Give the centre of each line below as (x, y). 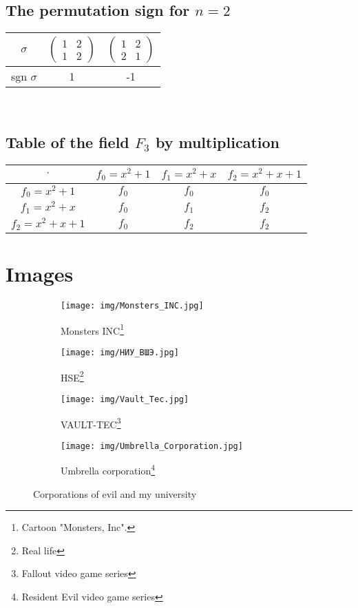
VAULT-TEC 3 (91, 423)
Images (40, 274)
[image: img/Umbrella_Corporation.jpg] (152, 446)
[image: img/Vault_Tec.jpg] (125, 399)
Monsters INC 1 (92, 329)
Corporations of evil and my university (115, 493)
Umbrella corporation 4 (108, 470)
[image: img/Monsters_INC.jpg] (132, 306)
